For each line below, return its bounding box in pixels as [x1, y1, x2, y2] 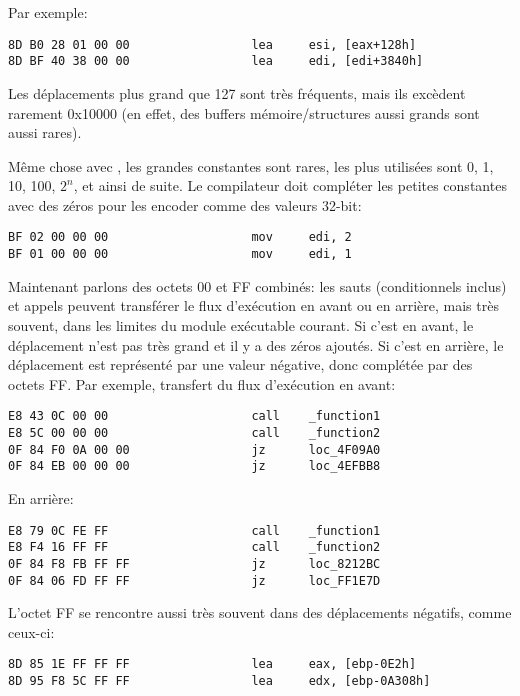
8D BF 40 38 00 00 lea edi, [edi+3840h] [8, 54, 424, 69]
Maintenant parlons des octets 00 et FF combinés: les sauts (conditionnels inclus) [8, 275, 507, 296]
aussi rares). [8, 122, 82, 143]
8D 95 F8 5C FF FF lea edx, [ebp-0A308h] [8, 674, 431, 689]
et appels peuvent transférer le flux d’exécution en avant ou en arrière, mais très [8, 295, 499, 316]
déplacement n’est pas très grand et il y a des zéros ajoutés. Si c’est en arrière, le [8, 334, 504, 355]
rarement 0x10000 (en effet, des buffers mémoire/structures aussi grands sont [8, 102, 480, 123]
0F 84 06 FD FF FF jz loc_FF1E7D [8, 573, 381, 588]
